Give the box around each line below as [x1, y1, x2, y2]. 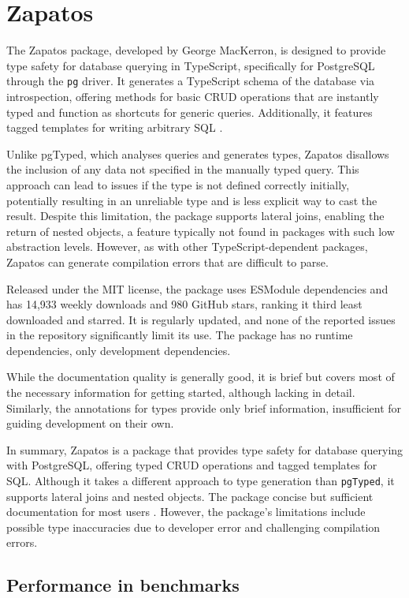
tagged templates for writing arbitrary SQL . [6, 119, 223, 136]
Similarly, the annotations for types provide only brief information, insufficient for [6, 399, 402, 416]
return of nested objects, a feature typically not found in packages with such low [6, 222, 395, 239]
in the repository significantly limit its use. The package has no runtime [6, 327, 353, 343]
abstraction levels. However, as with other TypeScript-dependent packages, [6, 238, 368, 255]
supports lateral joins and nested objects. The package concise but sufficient [6, 488, 374, 504]
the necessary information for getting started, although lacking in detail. [6, 384, 355, 401]
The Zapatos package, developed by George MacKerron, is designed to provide [6, 42, 386, 58]
